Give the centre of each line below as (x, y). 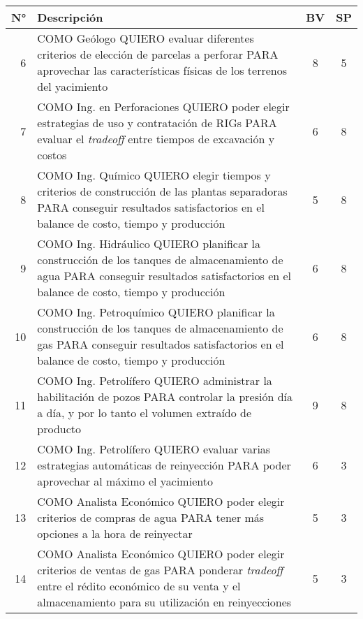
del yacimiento (73, 86)
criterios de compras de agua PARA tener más (151, 517)
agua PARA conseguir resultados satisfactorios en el (164, 276)
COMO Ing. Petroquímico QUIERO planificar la (156, 312)
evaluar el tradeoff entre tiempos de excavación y (156, 139)
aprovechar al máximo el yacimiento (125, 481)
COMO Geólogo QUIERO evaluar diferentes (146, 38)
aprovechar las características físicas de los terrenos (162, 70)
